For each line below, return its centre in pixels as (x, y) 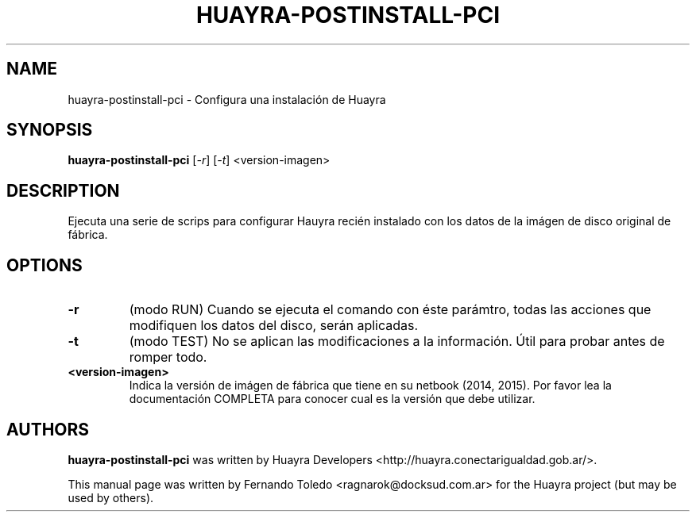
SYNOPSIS (50, 130)
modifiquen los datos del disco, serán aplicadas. (274, 326)
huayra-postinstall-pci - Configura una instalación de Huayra (227, 99)
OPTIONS (44, 265)
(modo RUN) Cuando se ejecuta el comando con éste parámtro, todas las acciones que (390, 310)
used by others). (111, 497)
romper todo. (168, 357)
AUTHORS (48, 429)
